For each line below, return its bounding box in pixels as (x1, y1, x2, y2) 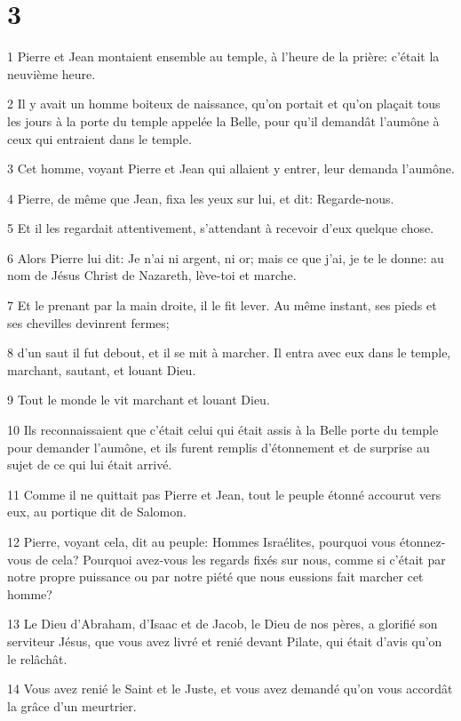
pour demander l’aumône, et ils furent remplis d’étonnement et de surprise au (7, 437, 430, 456)
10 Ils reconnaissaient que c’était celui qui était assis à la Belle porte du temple (7, 421, 439, 439)
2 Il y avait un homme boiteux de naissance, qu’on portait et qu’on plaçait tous (7, 94, 441, 113)
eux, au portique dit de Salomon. (7, 502, 187, 521)
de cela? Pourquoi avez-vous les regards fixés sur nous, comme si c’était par (35, 549, 446, 568)
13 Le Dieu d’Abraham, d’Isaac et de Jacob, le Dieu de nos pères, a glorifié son (7, 614, 438, 633)
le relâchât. (7, 649, 68, 668)
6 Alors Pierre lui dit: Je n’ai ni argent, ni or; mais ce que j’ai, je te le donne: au (7, 248, 444, 267)
